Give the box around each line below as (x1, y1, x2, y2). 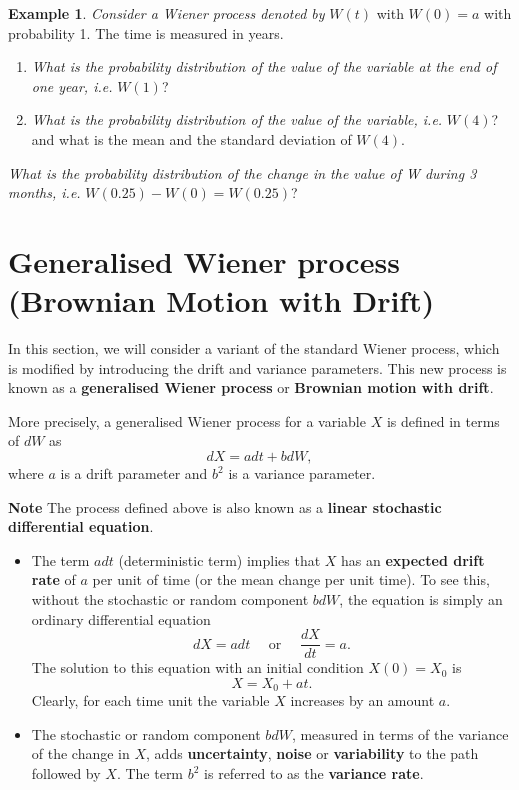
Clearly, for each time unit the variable (31, 690, 270, 711)
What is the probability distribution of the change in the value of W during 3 (8, 162, 477, 183)
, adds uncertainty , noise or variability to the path (146, 743, 479, 764)
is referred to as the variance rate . (204, 763, 424, 784)
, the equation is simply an (339, 589, 503, 609)
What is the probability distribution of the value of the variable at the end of (31, 56, 497, 77)
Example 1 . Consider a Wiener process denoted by (8, 3, 325, 23)
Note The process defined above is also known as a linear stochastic (8, 496, 442, 517)
